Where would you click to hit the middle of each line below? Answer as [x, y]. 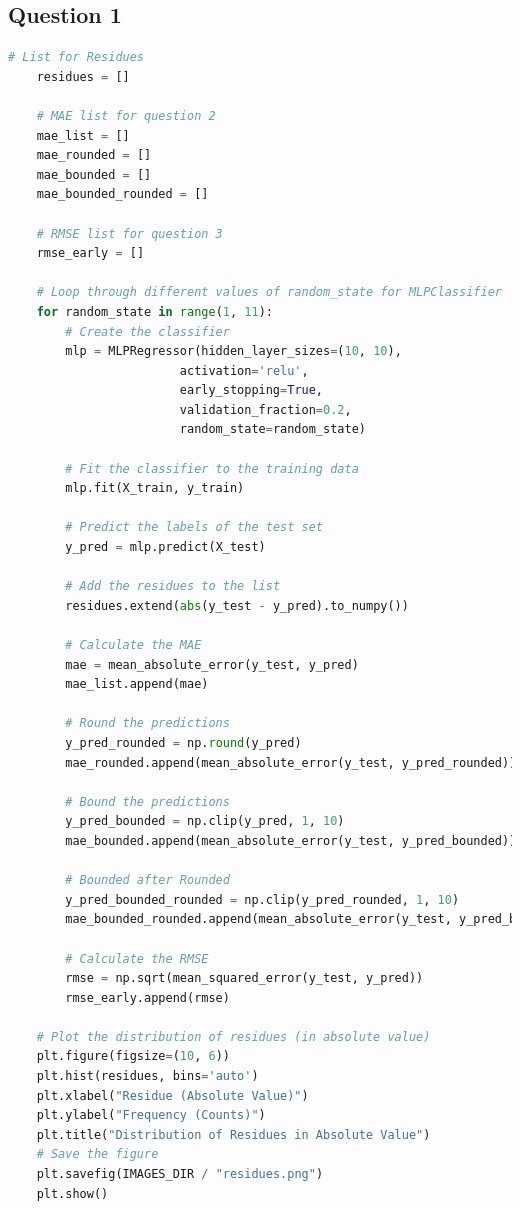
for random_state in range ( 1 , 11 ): [154, 311]
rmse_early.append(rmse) [147, 997]
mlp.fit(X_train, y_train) [155, 488]
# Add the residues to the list [173, 586]
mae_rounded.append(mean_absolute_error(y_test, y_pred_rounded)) [291, 762]
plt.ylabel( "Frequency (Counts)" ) [151, 1115]
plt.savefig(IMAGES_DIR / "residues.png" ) [180, 1174]
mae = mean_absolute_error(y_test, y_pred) [212, 664]
